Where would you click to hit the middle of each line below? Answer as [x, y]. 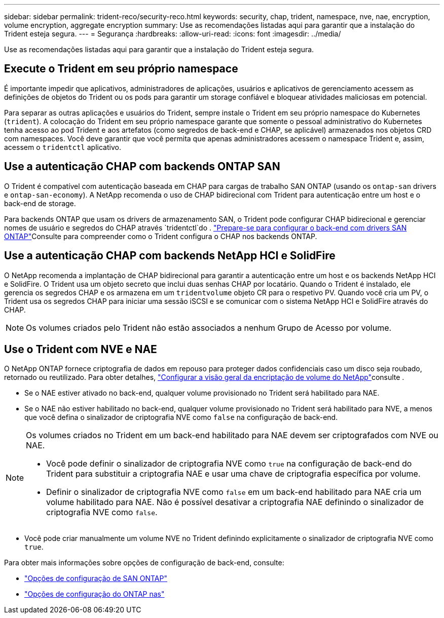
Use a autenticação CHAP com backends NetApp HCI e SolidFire [170, 256]
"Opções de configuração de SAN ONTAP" [96, 578]
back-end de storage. [40, 203]
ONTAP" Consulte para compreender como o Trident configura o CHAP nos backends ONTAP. [161, 236]
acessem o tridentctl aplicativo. [63, 147]
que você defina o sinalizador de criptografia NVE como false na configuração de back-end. [181, 417]
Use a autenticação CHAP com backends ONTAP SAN [142, 167]
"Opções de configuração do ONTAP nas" [95, 594]
